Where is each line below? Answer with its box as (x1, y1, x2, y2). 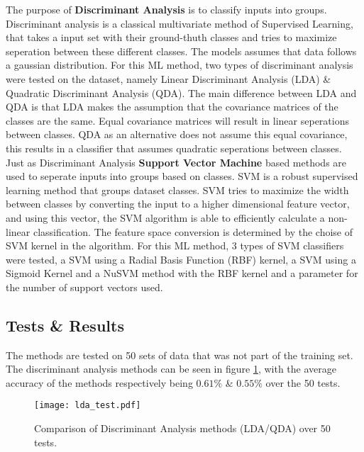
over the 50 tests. (265, 375, 341, 390)
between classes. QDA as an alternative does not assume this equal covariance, (6, 127, 348, 142)
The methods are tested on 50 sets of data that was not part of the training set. (6, 347, 353, 362)
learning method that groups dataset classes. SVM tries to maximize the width (6, 182, 349, 197)
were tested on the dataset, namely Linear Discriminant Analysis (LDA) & (6, 71, 331, 86)
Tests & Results (6, 314, 124, 336)
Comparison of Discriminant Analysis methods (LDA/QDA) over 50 (34, 421, 331, 436)
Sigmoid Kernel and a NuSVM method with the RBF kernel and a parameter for (6, 266, 358, 281)
